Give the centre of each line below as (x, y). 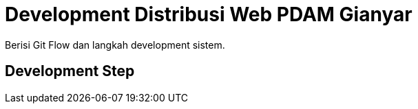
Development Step (70, 71)
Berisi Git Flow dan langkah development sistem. (115, 45)
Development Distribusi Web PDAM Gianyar (209, 14)
